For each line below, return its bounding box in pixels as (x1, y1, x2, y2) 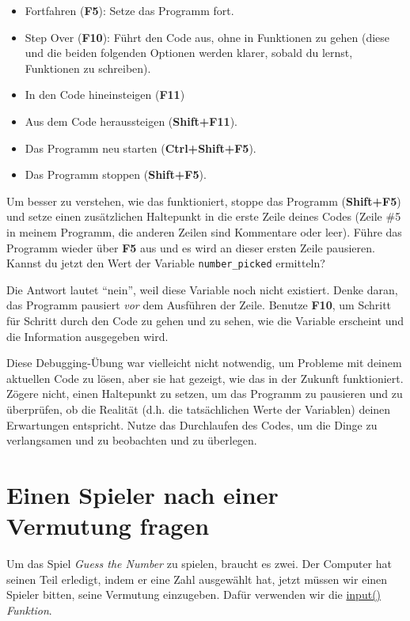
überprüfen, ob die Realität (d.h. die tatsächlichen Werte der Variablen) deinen (6, 400, 391, 417)
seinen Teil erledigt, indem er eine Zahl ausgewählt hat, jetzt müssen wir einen (6, 570, 388, 587)
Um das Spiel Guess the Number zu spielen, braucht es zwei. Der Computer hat (6, 555, 392, 572)
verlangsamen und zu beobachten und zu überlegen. (6, 432, 257, 449)
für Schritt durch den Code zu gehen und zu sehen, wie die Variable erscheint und (6, 312, 404, 328)
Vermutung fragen (6, 509, 210, 542)
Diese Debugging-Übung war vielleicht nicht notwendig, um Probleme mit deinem (6, 354, 402, 371)
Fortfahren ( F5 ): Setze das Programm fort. (25, 2, 234, 18)
